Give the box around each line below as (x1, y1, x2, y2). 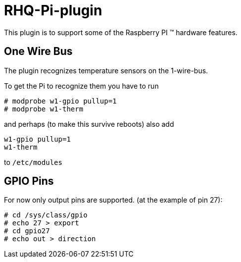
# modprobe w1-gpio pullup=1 (4, 97, 117, 105)
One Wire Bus (4, 45, 73, 58)
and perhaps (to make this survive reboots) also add (4, 119, 174, 128)
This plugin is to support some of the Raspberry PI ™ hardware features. (4, 28, 238, 37)
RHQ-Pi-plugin (4, 2, 102, 19)
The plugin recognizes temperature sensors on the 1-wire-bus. (4, 66, 208, 75)
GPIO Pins (4, 175, 54, 188)
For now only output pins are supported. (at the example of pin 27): (4, 196, 223, 205)
